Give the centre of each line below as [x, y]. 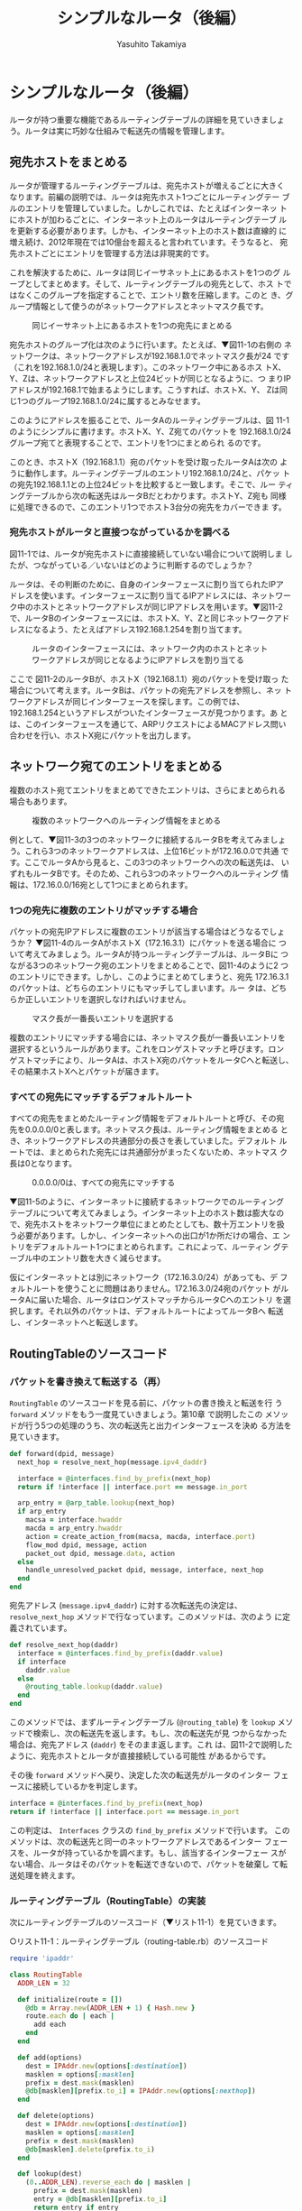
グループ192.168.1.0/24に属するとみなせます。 [120, 401]
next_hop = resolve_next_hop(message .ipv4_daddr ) [112, 1462]
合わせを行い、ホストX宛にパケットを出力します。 [103, 735]
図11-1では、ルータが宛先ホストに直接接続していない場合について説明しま [146, 553]
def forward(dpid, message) [62, 1453]
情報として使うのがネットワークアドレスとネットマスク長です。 [151, 306]
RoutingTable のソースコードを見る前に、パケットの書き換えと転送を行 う [146, 1403]
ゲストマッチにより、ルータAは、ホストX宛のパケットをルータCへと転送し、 [151, 1060]
